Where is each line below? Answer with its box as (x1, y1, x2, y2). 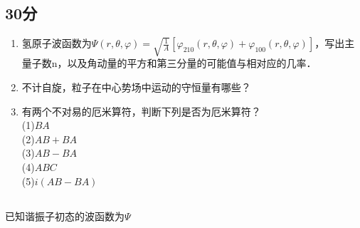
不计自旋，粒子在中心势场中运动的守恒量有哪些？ (21, 80, 251, 95)
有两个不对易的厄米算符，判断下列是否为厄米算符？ (21, 103, 261, 118)
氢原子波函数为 (21, 36, 92, 51)
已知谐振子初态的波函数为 (5, 208, 125, 223)
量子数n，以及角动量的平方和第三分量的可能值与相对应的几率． (21, 56, 317, 71)
